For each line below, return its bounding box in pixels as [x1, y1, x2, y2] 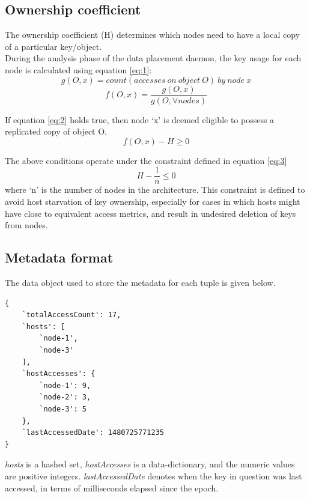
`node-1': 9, [39, 381, 91, 390]
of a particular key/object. [5, 40, 102, 52]
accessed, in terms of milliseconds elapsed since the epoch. [5, 481, 219, 494]
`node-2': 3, [39, 393, 91, 402]
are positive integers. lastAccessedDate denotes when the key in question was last [5, 469, 302, 482]
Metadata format [5, 248, 114, 267]
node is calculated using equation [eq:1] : [5, 63, 152, 76]
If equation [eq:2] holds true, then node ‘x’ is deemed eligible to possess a [5, 113, 275, 126]
